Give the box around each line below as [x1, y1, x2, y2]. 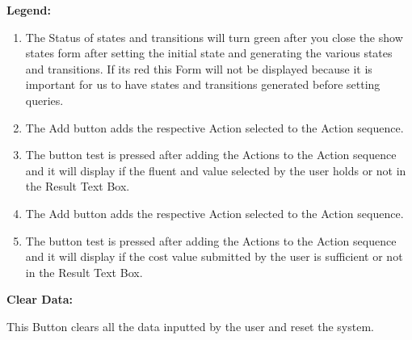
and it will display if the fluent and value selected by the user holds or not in [25, 162, 406, 178]
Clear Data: [6, 291, 74, 308]
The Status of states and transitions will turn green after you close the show [25, 28, 403, 45]
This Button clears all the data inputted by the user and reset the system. [6, 317, 374, 334]
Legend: [6, 2, 51, 18]
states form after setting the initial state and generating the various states [25, 44, 393, 61]
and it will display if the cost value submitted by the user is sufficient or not [25, 248, 403, 265]
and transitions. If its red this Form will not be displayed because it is [25, 60, 372, 77]
